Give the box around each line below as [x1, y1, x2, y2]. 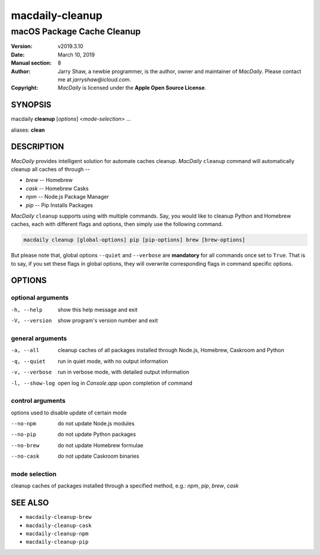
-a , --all [11, 347, 40, 354]
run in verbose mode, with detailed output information [57, 368, 190, 376]
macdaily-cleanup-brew [25, 513, 92, 521]
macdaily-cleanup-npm [25, 531, 89, 537]
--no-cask [11, 453, 40, 460]
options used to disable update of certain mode [11, 409, 127, 416]
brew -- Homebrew [25, 177, 73, 184]
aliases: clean [11, 126, 45, 133]
